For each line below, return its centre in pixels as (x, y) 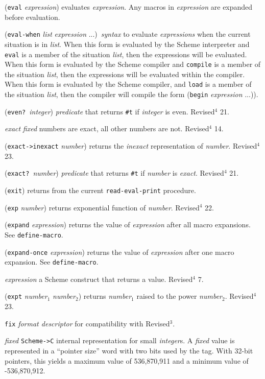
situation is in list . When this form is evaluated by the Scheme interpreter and (127, 44)
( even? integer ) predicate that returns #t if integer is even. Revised (110, 111)
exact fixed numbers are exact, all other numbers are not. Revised (107, 128)
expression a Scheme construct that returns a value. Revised (99, 279)
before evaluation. (32, 17)
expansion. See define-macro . (52, 262)
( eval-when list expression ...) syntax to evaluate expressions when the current (128, 34)
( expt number (26, 296)
